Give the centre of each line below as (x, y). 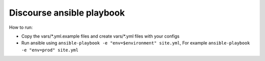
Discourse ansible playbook (67, 13)
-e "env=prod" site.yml (50, 50)
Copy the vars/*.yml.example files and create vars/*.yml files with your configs (101, 36)
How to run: (21, 27)
